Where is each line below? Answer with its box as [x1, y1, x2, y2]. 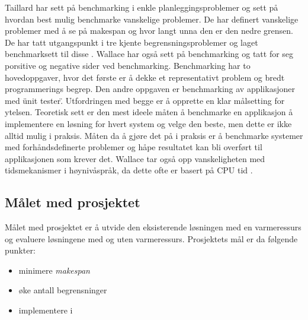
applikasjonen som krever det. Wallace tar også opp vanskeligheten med [5, 152, 265, 164]
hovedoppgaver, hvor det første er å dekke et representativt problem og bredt [5, 71, 285, 83]
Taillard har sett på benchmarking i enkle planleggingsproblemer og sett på [5, 1, 278, 13]
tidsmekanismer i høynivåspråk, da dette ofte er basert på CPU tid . [5, 164, 253, 176]
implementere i [18, 304, 73, 316]
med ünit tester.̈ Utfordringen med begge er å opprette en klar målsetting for [5, 94, 285, 106]
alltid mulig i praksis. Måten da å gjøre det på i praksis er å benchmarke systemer [5, 129, 303, 141]
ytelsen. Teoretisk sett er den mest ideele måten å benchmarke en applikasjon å [5, 106, 293, 118]
